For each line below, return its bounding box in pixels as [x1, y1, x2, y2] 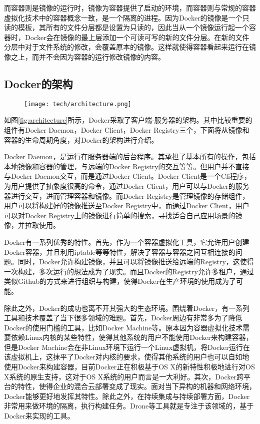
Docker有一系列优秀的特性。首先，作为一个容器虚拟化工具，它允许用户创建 [4, 236, 249, 247]
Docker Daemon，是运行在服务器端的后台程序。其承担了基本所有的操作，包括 [4, 151, 256, 162]
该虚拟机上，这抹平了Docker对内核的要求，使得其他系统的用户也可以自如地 [4, 351, 249, 362]
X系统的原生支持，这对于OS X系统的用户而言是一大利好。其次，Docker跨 [4, 371, 243, 381]
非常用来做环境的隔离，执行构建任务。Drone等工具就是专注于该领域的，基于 [4, 400, 254, 411]
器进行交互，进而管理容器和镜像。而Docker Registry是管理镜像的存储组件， [4, 190, 249, 201]
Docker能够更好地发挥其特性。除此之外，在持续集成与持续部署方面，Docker [4, 390, 250, 401]
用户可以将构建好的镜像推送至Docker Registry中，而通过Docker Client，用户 [4, 200, 249, 211]
